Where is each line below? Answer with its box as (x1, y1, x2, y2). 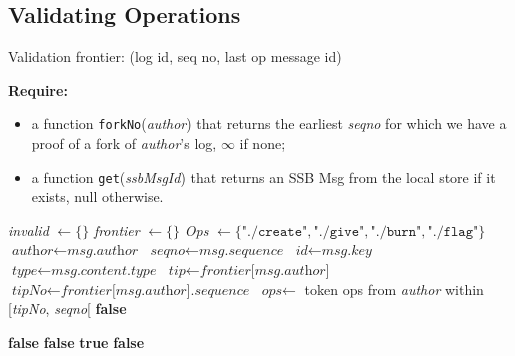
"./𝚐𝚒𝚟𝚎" (313, 224, 365, 239)
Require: (8, 79, 68, 100)
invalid (8, 219, 49, 240)
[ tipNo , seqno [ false (8, 298, 127, 319)
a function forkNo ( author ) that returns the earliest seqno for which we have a (31, 113, 507, 134)
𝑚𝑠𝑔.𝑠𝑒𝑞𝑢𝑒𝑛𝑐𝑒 (198, 244, 284, 259)
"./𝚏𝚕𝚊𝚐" (427, 224, 479, 239)
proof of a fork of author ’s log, (31, 133, 217, 154)
